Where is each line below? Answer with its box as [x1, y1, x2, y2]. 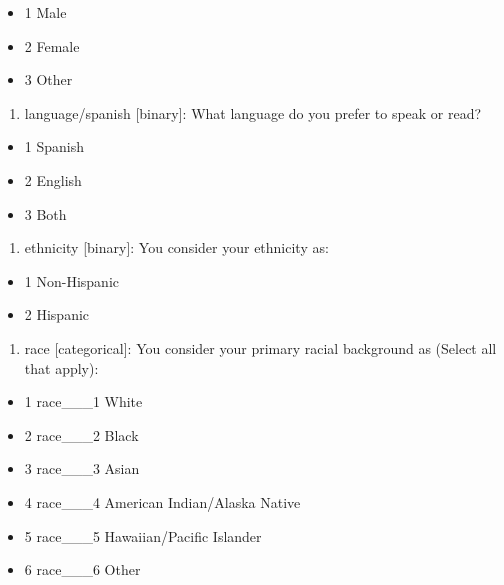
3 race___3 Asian [24, 458, 140, 479]
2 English [24, 169, 82, 190]
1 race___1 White [24, 391, 143, 412]
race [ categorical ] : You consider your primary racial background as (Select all [24, 337, 497, 358]
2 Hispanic [24, 304, 90, 325]
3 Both [24, 203, 67, 224]
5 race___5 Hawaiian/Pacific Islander [24, 525, 262, 546]
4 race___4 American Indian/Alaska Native [24, 491, 301, 512]
